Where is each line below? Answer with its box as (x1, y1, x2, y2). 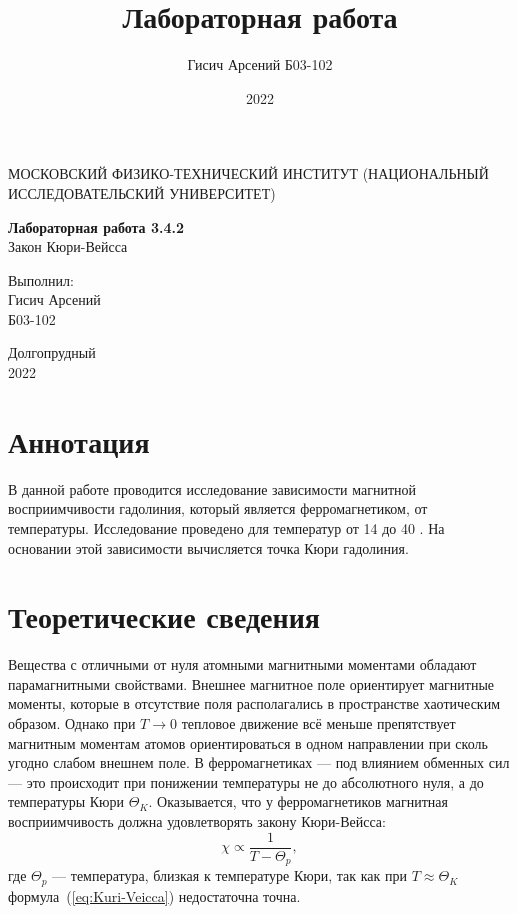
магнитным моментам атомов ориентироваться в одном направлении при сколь (8, 732, 488, 753)
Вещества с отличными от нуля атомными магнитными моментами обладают (8, 654, 477, 675)
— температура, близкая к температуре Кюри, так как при (52, 865, 407, 886)
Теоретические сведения (8, 596, 320, 637)
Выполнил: (8, 269, 74, 290)
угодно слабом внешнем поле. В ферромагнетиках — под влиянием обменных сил (8, 752, 510, 773)
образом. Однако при (8, 713, 136, 734)
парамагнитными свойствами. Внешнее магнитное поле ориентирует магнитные (8, 673, 495, 694)
